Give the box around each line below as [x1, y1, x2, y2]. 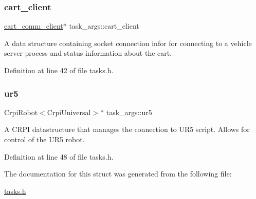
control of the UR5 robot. [4, 134, 85, 144]
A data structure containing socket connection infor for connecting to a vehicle [4, 37, 252, 48]
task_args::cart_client [69, 20, 139, 31]
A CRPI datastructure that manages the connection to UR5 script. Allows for [4, 124, 250, 135]
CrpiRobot [4, 106, 38, 117]
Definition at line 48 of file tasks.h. [4, 151, 114, 162]
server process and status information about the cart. [4, 48, 172, 58]
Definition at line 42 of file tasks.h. [4, 65, 114, 75]
